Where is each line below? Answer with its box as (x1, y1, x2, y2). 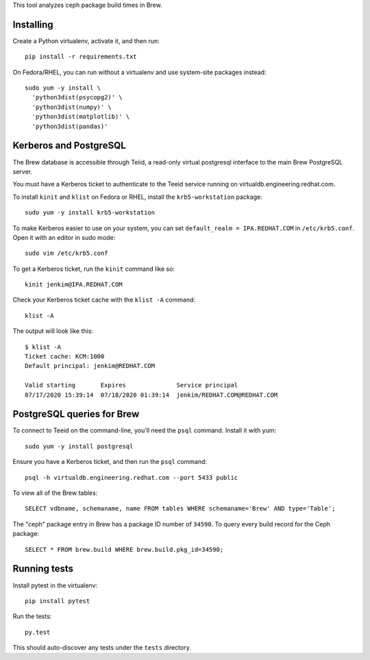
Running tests (12, 563, 74, 575)
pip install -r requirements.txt (25, 53, 137, 61)
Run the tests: (12, 612, 52, 620)
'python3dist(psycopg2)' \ (32, 93, 123, 101)
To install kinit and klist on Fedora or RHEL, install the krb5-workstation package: (12, 193, 263, 201)
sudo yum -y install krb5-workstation (25, 209, 156, 217)
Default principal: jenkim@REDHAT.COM (25, 362, 156, 370)
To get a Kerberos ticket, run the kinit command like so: (12, 265, 175, 273)
